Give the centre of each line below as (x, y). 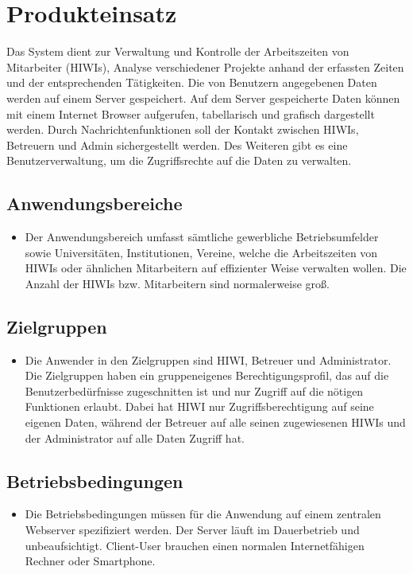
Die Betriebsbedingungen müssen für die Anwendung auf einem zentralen (203, 514)
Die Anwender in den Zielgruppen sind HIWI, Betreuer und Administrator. (208, 359)
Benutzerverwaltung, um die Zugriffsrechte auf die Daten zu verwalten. (179, 160)
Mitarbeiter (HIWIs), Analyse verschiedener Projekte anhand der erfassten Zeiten (205, 66)
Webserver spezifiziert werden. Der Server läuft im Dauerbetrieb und (192, 530)
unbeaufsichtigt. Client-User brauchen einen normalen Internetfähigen (195, 545)
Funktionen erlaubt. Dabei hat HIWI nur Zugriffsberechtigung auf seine (199, 406)
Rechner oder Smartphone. (90, 561)
